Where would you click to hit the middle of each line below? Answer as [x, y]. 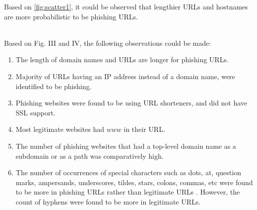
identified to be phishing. [54, 86]
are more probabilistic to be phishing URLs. [71, 16]
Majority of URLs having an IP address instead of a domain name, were [125, 76]
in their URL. [144, 129]
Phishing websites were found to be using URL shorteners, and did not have [131, 103]
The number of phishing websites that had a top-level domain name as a [126, 146]
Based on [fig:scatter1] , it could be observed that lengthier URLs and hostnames [126, 6]
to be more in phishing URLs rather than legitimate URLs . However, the [128, 192]
